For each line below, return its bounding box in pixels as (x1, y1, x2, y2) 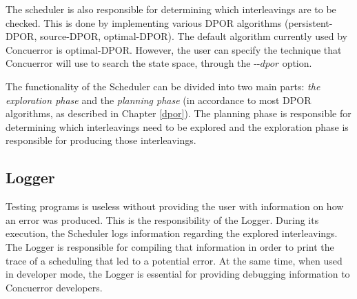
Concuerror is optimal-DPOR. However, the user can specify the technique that (6, 42, 342, 56)
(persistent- (285, 15, 333, 30)
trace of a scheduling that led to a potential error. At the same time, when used (6, 253, 343, 267)
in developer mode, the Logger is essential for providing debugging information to (6, 267, 350, 281)
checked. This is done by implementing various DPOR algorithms (6, 15, 282, 30)
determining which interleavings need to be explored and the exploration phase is (6, 119, 349, 134)
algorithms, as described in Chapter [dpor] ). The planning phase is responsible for (6, 106, 351, 121)
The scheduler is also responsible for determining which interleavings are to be (6, 2, 336, 16)
